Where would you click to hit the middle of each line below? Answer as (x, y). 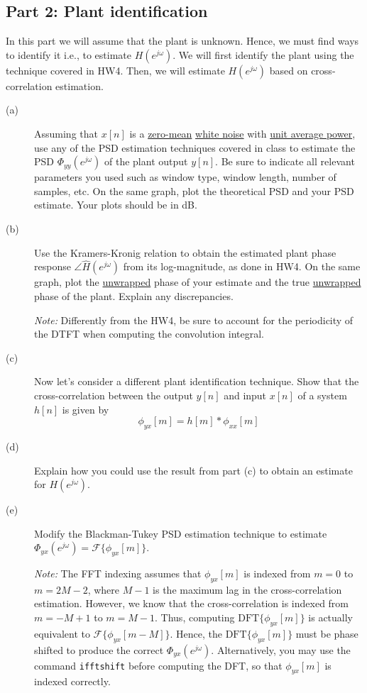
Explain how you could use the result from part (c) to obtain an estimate (193, 470)
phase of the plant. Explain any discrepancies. (134, 295)
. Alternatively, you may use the (281, 649)
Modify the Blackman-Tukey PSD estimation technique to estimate (181, 533)
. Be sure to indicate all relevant (285, 161)
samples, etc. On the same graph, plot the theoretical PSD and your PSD (194, 190)
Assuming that (66, 133)
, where (104, 589)
